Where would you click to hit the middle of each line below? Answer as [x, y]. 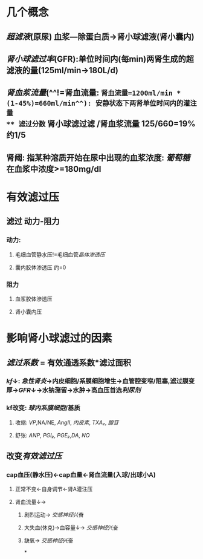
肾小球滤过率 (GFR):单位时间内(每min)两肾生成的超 [100, 59]
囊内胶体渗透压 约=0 [40, 267]
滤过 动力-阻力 [33, 221]
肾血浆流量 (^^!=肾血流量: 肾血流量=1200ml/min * [94, 93]
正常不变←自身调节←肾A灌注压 [54, 489]
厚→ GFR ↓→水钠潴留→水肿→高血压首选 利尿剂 [73, 390]
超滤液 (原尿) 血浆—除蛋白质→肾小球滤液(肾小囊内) [100, 37]
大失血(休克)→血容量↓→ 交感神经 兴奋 [71, 528]
